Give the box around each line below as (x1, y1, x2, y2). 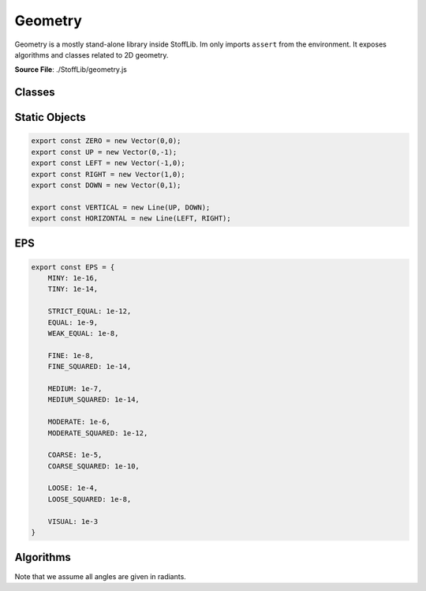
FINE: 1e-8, (47, 351, 95, 359)
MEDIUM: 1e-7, (47, 384, 103, 393)
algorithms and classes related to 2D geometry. (14, 50, 169, 59)
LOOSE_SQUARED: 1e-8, (47, 495, 132, 503)
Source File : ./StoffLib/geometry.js (14, 65, 128, 74)
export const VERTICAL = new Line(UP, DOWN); (31, 202, 211, 212)
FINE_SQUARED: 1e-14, (47, 362, 132, 371)
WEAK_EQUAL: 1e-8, (47, 329, 119, 338)
